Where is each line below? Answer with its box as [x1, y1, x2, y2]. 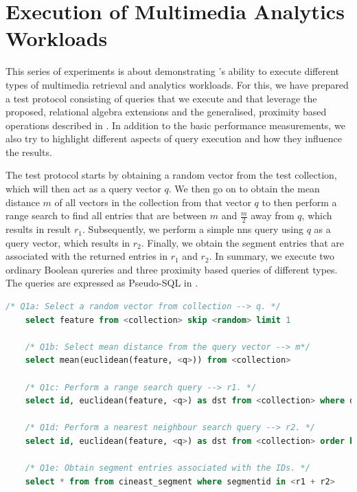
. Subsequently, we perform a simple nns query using [82, 222, 303, 236]
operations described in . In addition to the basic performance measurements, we [5, 118, 345, 132]
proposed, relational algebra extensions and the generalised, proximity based [5, 104, 327, 119]
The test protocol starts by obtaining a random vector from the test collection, [5, 168, 337, 182]
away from [251, 208, 295, 223]
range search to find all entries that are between [5, 208, 207, 223]
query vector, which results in [5, 235, 130, 249]
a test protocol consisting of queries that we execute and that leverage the [5, 91, 317, 105]
